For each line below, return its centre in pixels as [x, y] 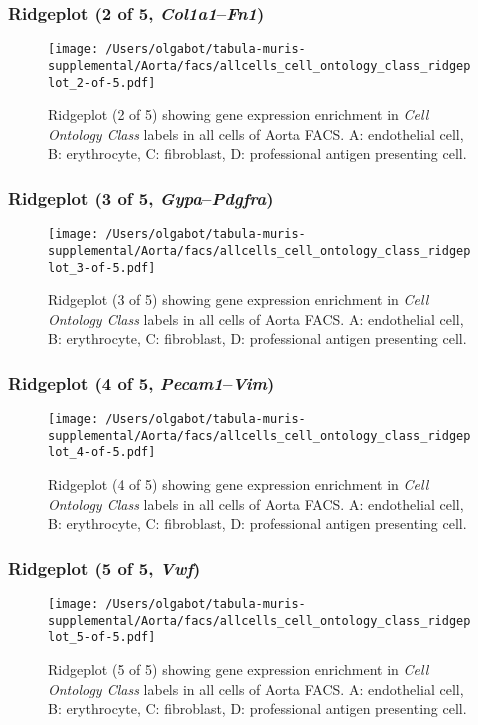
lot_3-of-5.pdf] [102, 267]
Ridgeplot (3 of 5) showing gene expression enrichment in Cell [238, 299]
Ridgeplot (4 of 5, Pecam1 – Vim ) [141, 382]
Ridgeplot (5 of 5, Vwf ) [104, 567]
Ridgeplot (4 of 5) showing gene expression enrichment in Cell [238, 484]
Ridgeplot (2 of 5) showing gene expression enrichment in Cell [238, 114]
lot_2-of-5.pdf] [102, 82]
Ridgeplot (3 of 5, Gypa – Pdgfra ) [141, 197]
